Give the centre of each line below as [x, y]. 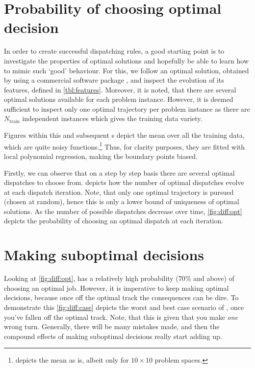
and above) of [214, 278]
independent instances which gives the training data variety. [112, 118]
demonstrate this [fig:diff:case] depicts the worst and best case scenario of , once [124, 307]
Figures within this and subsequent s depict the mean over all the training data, [124, 135]
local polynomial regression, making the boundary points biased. [101, 156]
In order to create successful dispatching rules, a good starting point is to [114, 51]
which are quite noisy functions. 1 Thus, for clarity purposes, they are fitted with [125, 146]
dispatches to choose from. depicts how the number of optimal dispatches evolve [124, 182]
